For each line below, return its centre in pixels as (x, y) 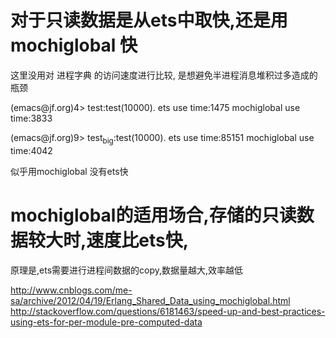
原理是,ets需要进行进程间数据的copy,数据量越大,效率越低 (127, 270)
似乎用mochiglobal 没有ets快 (69, 171)
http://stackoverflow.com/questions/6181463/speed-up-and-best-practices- (168, 311)
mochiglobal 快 (74, 45)
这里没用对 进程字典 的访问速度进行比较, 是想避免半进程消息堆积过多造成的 (164, 75)
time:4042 (31, 150)
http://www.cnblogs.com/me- (71, 290)
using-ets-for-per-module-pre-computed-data (106, 322)
